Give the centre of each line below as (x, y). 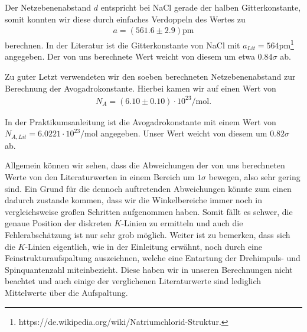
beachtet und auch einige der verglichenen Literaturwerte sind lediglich (133, 281)
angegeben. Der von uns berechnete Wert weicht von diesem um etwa (130, 56)
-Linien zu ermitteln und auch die (182, 223)
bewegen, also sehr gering (254, 177)
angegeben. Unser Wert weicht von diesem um (184, 133)
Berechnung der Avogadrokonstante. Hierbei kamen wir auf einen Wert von (141, 88)
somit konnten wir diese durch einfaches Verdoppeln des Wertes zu (125, 19)
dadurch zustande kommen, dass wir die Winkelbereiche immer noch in (133, 200)
